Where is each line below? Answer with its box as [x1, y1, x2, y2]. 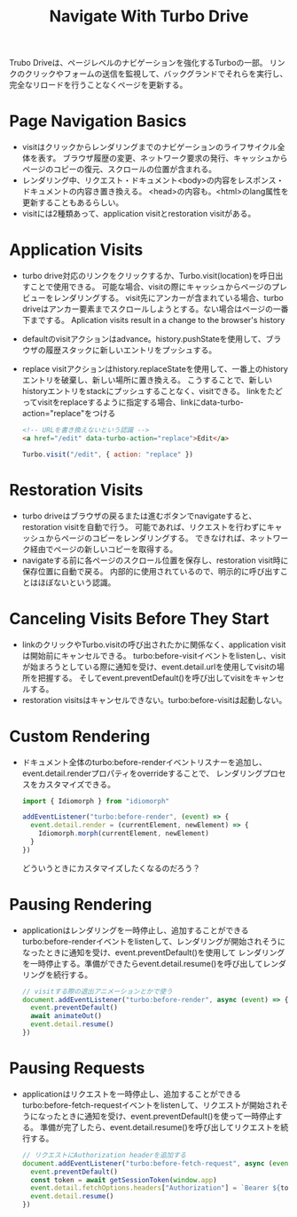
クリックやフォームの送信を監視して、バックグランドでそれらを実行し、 [24, 68, 288, 79]
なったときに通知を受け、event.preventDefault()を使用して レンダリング [21, 947, 285, 958]
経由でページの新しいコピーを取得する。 [29, 543, 178, 554]
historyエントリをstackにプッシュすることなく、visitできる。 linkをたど [21, 386, 284, 397]
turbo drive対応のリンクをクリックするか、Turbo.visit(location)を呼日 [21, 271, 276, 281]
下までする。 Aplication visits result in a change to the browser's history [21, 315, 285, 326]
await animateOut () [30, 1012, 103, 1021]
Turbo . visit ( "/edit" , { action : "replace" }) [21, 450, 193, 459]
